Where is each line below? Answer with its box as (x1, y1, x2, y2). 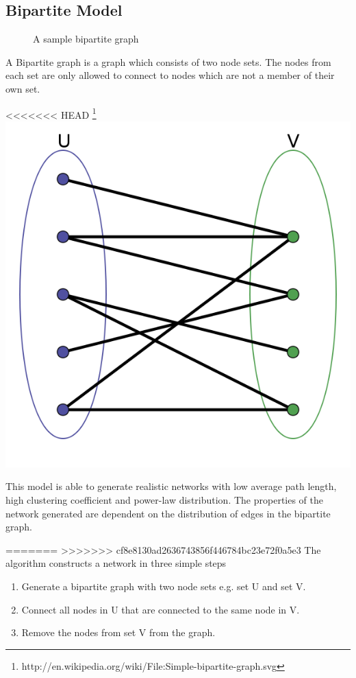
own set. (5, 81, 40, 95)
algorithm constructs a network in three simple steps (5, 556, 227, 570)
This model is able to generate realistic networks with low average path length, (5, 479, 337, 493)
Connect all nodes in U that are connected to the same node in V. (21, 602, 300, 616)
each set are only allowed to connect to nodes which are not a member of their (5, 68, 335, 82)
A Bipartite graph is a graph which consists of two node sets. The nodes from (5, 54, 331, 69)
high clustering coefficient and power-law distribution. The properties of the (5, 493, 324, 507)
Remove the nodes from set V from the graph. (21, 625, 216, 640)
